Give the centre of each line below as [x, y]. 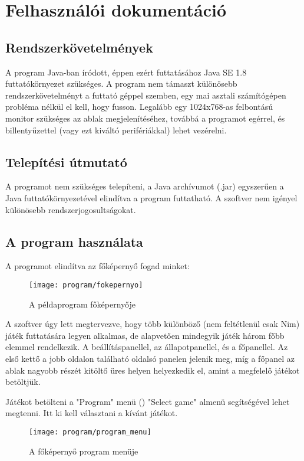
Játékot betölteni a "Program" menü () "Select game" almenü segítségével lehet [148, 401]
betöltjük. [23, 382]
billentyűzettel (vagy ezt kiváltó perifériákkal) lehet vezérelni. [116, 130]
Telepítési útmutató [66, 161]
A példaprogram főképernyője [82, 304]
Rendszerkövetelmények [79, 47]
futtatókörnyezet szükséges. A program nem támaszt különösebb [121, 84]
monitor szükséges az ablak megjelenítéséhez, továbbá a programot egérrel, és [145, 118]
